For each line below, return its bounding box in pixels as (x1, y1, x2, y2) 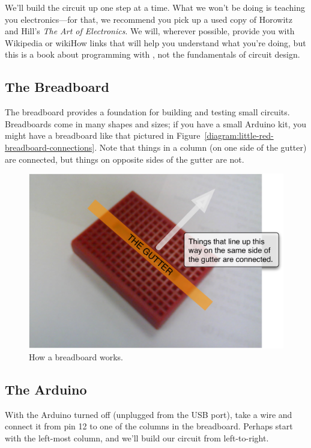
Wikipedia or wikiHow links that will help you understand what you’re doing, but (5, 36, 306, 49)
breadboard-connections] (5, 141, 95, 153)
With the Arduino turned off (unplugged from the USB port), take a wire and (5, 408, 292, 420)
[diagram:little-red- (204, 129, 274, 142)
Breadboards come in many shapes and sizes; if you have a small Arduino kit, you (5, 117, 307, 130)
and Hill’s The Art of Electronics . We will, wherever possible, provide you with (5, 25, 295, 37)
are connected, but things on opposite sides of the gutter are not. (5, 153, 244, 165)
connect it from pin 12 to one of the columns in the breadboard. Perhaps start (5, 420, 293, 432)
